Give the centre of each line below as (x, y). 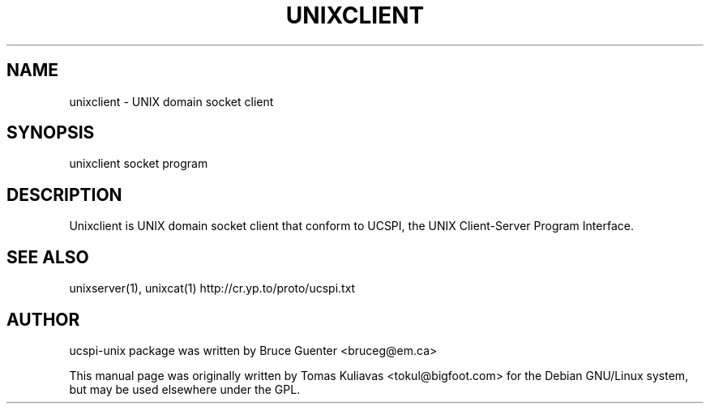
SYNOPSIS (51, 133)
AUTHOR (43, 319)
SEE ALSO (48, 257)
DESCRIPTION (64, 194)
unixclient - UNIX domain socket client (171, 101)
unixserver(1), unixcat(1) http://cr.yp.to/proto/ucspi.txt (212, 288)
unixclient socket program (139, 164)
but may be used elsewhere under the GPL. (185, 389)
